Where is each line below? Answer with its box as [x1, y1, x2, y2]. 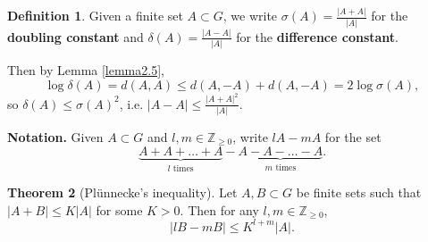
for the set [324, 128, 382, 146]
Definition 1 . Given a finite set [7, 6, 183, 25]
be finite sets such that [296, 183, 422, 202]
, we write [222, 6, 278, 25]
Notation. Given [7, 128, 104, 146]
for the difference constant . [236, 27, 399, 46]
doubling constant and [7, 27, 144, 46]
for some [96, 200, 143, 219]
